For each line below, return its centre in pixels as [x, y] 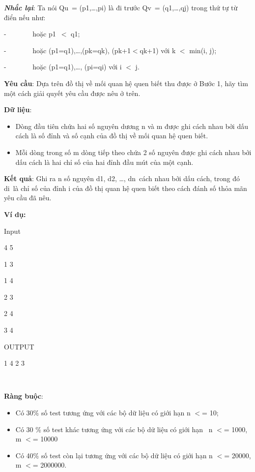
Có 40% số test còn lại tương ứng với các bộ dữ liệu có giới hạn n [114, 455]
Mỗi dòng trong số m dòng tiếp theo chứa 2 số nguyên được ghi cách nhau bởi [133, 152]
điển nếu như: [25, 17]
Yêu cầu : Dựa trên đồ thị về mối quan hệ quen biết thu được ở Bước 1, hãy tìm [126, 83]
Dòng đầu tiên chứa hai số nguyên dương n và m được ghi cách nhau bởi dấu [132, 126]
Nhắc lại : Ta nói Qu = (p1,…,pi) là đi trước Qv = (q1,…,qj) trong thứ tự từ [121, 7]
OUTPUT [19, 346]
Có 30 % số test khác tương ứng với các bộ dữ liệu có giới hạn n [114, 429]
